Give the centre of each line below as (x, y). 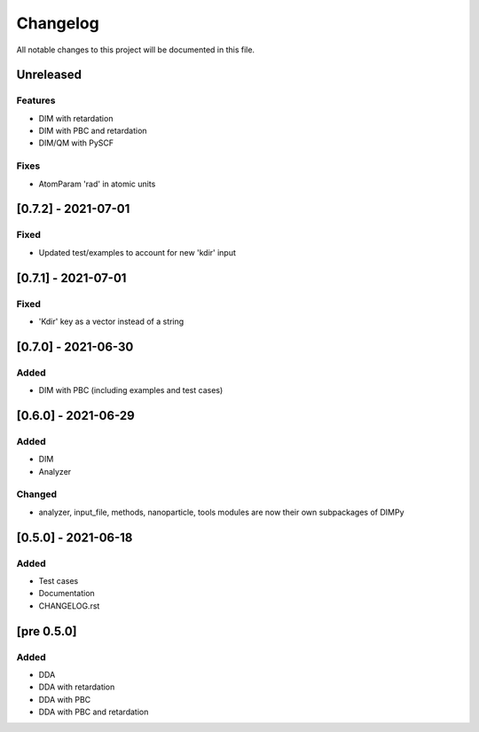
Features (36, 100)
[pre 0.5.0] (47, 631)
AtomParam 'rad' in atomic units (97, 184)
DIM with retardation (76, 118)
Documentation (67, 594)
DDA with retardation (77, 687)
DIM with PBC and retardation (93, 131)
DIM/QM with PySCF (76, 143)
